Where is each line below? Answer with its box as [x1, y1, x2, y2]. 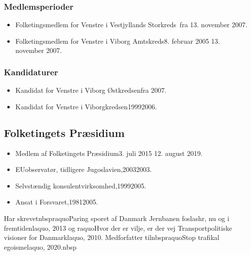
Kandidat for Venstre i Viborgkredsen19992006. [15, 101, 157, 111]
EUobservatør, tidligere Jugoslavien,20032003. [15, 164, 152, 174]
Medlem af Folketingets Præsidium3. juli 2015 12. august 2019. [15, 148, 203, 158]
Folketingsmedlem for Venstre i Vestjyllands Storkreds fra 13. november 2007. [15, 19, 248, 30]
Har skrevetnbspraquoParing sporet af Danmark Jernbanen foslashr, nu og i [4, 213, 230, 223]
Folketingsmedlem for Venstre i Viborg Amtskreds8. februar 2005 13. [15, 35, 220, 46]
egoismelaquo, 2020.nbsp [4, 241, 77, 252]
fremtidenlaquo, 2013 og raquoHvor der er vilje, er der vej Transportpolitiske [4, 222, 232, 233]
